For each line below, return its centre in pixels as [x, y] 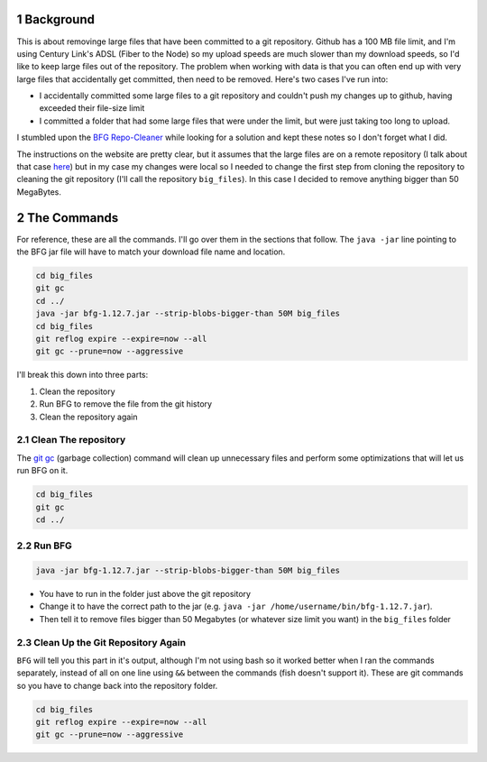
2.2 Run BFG [44, 546]
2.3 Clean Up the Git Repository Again [101, 642]
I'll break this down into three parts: [83, 375]
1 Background [55, 19]
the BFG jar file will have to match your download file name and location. [151, 252]
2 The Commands [68, 218]
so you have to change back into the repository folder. [117, 685]
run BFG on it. [42, 471]
